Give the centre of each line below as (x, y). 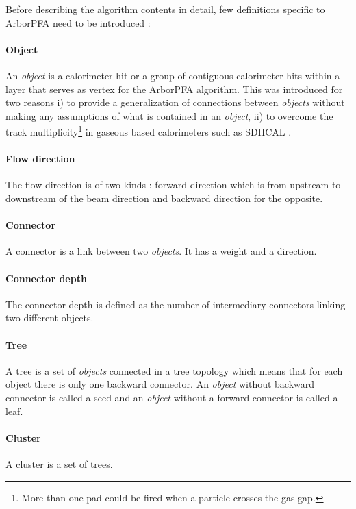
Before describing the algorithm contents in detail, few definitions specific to (165, 9)
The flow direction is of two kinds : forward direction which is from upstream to (173, 185)
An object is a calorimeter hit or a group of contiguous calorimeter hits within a (173, 75)
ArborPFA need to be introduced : (78, 22)
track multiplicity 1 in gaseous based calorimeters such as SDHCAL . (149, 131)
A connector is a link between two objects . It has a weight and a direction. (161, 251)
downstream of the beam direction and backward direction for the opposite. (164, 198)
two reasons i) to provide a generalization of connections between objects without (175, 102)
